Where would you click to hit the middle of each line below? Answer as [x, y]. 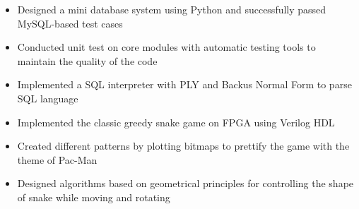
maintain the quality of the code [87, 60]
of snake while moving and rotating [94, 197]
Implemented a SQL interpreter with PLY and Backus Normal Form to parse [184, 84]
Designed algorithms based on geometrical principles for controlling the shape [186, 183]
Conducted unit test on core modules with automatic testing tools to [166, 47]
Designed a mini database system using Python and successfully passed [172, 9]
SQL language [48, 98]
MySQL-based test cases [70, 23]
